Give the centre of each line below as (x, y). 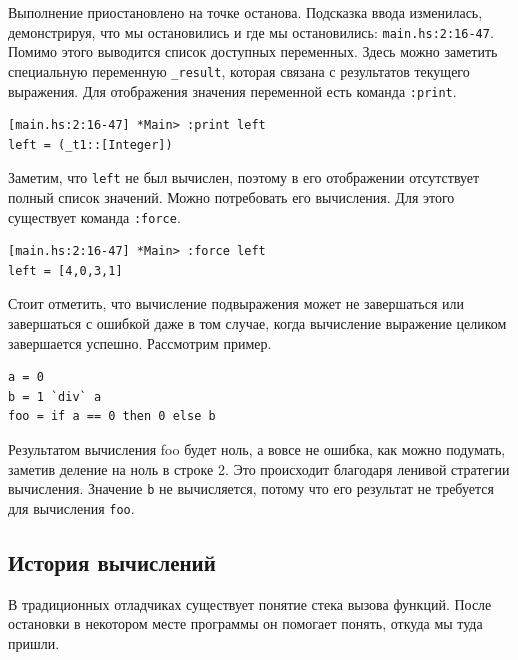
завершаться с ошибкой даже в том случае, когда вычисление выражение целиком (257, 323)
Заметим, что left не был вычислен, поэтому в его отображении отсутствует (244, 177)
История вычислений (112, 561)
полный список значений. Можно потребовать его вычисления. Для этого (231, 197)
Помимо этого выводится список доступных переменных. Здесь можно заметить (253, 51)
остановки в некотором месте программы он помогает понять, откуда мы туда (245, 623)
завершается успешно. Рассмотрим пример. (140, 342)
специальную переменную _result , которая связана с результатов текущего (239, 70)
